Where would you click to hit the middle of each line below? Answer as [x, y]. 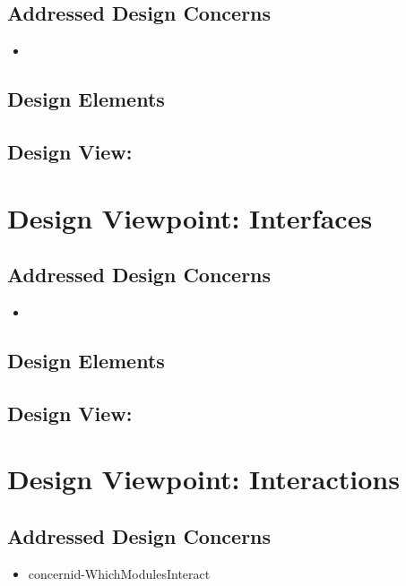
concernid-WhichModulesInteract [119, 573]
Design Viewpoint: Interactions [203, 479]
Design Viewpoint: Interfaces [190, 217]
